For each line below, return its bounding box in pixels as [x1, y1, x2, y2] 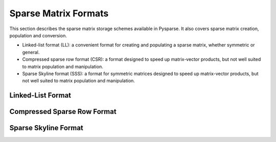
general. [22, 49, 40, 55]
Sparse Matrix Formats [9, 8, 109, 19]
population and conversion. [9, 32, 67, 38]
